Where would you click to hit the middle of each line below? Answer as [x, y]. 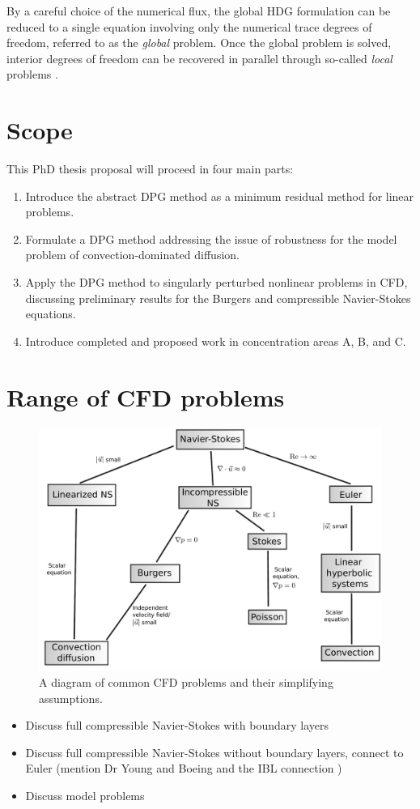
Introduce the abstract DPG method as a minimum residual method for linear [220, 196]
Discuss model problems [85, 795]
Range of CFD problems [146, 396]
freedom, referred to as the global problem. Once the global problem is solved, [199, 43]
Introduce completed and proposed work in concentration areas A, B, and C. [216, 341]
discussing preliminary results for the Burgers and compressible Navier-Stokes [218, 298]
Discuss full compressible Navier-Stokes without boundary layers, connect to [214, 752]
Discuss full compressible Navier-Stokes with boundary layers [177, 725]
